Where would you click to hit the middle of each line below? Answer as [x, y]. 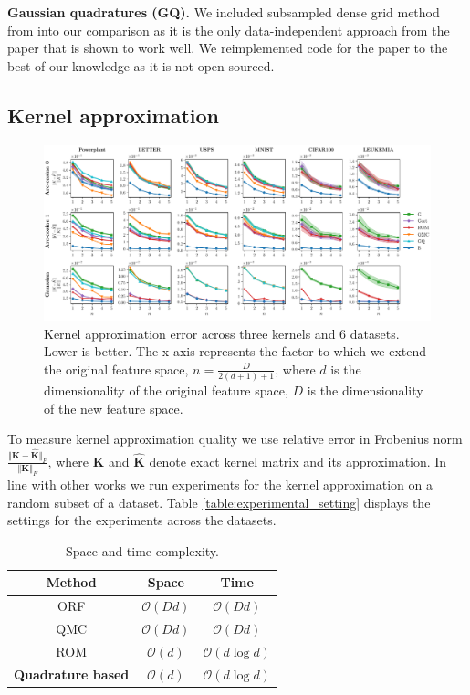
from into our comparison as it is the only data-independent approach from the [229, 30]
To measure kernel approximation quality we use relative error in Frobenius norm [235, 439]
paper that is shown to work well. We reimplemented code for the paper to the [228, 48]
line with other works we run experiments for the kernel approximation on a [220, 484]
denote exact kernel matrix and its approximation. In [298, 461]
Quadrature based [72, 674]
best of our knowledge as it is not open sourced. [141, 65]
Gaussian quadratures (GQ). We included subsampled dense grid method [224, 12]
